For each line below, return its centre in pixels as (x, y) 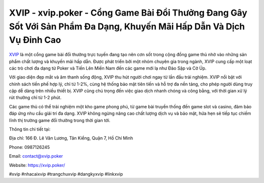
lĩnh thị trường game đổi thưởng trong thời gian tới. (60, 120)
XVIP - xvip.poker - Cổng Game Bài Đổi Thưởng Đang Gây (128, 13)
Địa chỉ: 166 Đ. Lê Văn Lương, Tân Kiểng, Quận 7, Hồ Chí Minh (71, 138)
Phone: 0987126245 (29, 147)
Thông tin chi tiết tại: (30, 129)
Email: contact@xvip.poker (36, 156)
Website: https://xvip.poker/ (37, 165)
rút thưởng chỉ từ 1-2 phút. (35, 98)
